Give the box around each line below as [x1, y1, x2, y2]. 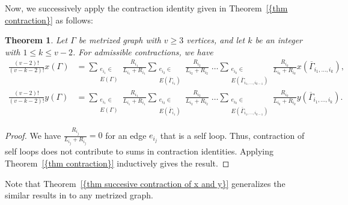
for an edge [105, 129, 147, 141]
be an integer [255, 34, 302, 46]
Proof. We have [5, 129, 61, 141]
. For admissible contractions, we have [72, 45, 213, 58]
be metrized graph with [78, 34, 161, 46]
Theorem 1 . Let [5, 34, 68, 46]
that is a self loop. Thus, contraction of [160, 129, 305, 141]
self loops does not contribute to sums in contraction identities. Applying [5, 145, 274, 158]
